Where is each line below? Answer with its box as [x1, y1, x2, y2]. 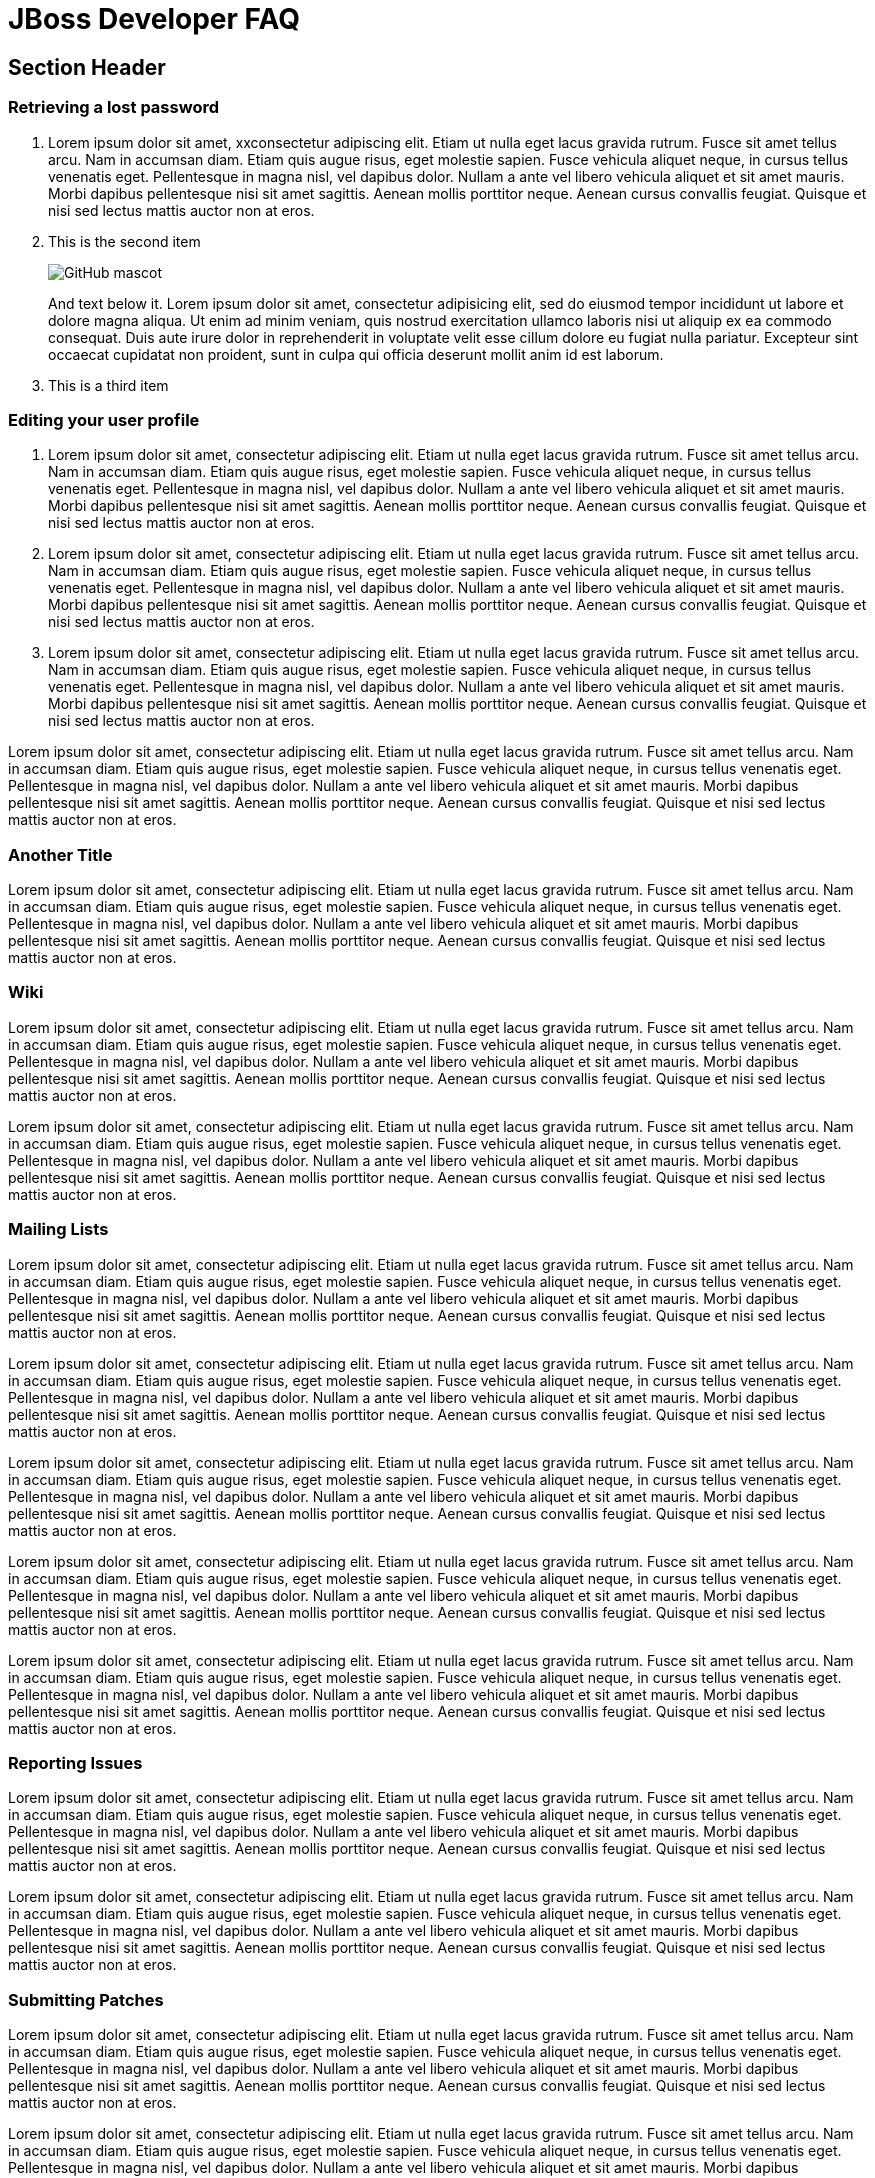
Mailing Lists [8, 1219, 109, 1240]
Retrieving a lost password [8, 97, 219, 118]
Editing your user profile [8, 409, 200, 430]
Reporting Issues [8, 1752, 143, 1773]
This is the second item [48, 232, 201, 250]
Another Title [8, 844, 113, 865]
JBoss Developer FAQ [8, 2, 300, 36]
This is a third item [48, 376, 169, 394]
